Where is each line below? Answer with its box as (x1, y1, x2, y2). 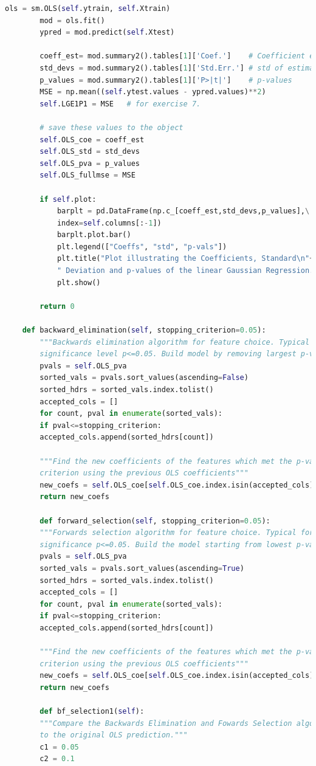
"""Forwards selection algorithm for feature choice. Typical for (39, 528, 314, 537)
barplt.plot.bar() (57, 230, 131, 240)
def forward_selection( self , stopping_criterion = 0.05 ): (39, 516, 270, 525)
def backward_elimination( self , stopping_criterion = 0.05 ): (22, 326, 266, 335)
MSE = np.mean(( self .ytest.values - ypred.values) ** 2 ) (39, 88, 266, 97)
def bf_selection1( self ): (39, 707, 145, 716)
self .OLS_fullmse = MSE (39, 171, 136, 180)
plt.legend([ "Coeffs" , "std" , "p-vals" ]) (57, 242, 227, 251)
